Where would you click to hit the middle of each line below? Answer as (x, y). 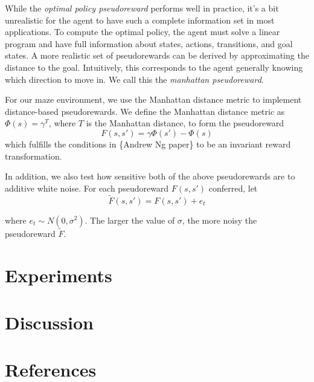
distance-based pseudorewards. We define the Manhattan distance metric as (145, 111)
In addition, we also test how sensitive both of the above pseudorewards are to (150, 176)
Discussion (49, 322)
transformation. (34, 156)
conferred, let (233, 188)
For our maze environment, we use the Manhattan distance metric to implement (153, 99)
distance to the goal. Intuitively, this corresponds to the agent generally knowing (154, 67)
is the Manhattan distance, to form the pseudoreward (185, 123)
